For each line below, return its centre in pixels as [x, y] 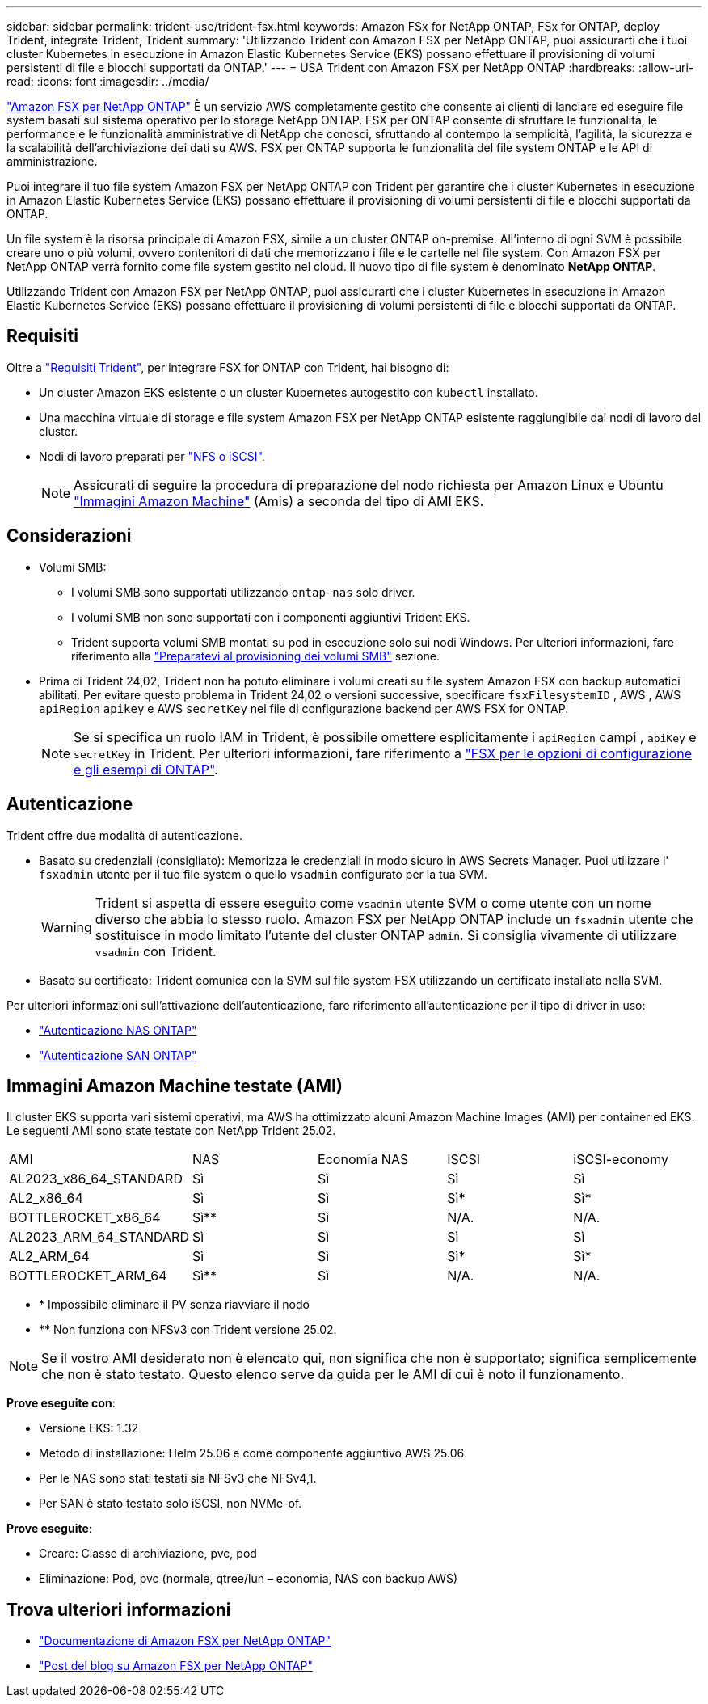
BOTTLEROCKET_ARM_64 [88, 1276]
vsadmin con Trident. [156, 951]
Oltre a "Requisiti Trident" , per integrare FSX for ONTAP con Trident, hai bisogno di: [228, 367]
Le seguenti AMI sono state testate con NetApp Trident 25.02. [171, 1131]
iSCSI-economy [621, 1160]
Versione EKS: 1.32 [89, 1428]
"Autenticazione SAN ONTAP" [118, 1055]
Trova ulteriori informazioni [119, 1609]
